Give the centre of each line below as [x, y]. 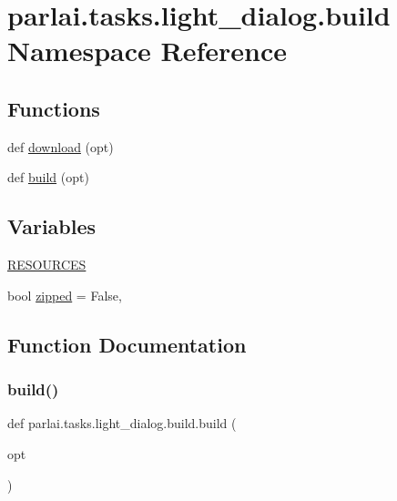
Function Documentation [127, 344]
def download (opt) [61, 146]
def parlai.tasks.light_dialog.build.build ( [122, 423]
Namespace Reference [147, 51]
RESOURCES [47, 265]
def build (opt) [48, 177]
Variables [52, 226]
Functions [54, 108]
